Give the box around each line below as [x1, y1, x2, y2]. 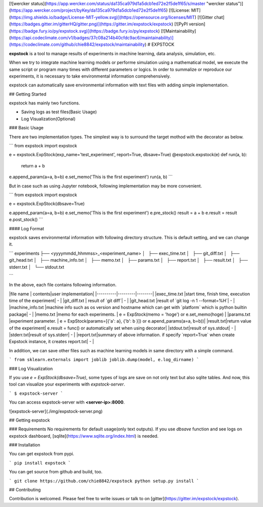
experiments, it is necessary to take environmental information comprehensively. [9, 73, 171, 79]
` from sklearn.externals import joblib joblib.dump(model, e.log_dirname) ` [9, 357, 199, 363]
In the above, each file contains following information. [9, 282, 117, 288]
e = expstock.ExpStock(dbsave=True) [9, 201, 85, 207]
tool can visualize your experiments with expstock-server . [9, 381, 125, 387]
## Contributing [9, 487, 41, 493]
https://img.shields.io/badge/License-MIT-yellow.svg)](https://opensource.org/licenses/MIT [10, 14, 195, 20]
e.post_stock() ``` [9, 217, 43, 223]
